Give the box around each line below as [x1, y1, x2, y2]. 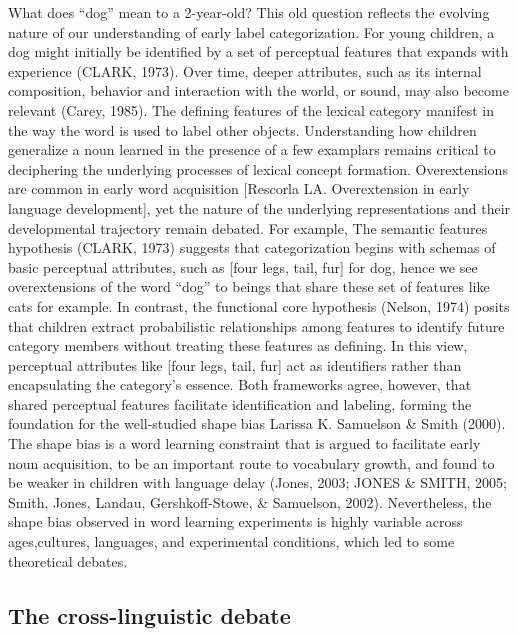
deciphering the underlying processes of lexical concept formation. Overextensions [8, 158, 508, 179]
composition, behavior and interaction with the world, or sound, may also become [8, 80, 509, 101]
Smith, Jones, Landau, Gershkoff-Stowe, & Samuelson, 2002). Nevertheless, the [8, 491, 492, 512]
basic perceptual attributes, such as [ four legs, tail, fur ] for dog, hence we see [8, 256, 478, 277]
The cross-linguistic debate [8, 599, 291, 630]
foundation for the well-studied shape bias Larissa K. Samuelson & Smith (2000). [8, 413, 506, 434]
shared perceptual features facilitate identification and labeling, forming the [8, 393, 472, 414]
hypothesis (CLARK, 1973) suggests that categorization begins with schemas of [8, 237, 496, 258]
